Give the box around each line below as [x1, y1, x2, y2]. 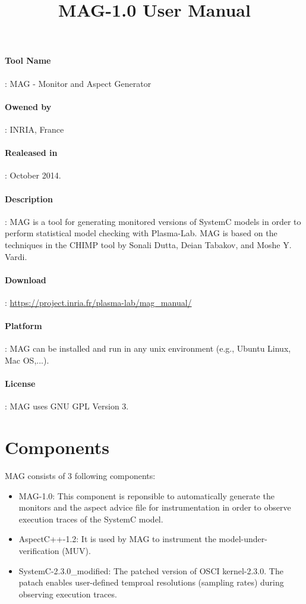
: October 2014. [5, 169, 61, 181]
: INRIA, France [5, 123, 64, 135]
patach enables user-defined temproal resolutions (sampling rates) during [18, 576, 284, 589]
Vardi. [5, 250, 27, 262]
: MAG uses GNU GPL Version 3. [5, 400, 129, 412]
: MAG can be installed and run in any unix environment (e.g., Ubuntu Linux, [5, 342, 291, 355]
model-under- [219, 533, 267, 545]
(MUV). [62, 544, 91, 556]
